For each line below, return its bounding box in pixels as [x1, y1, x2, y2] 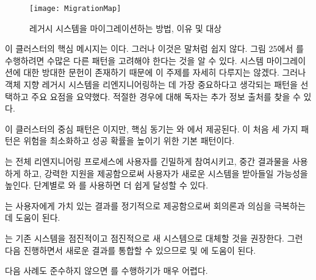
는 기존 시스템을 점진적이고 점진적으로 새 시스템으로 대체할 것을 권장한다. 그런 [5, 231, 303, 244]
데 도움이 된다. [5, 211, 60, 224]
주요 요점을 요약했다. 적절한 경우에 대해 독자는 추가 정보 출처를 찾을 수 [31, 90, 301, 102]
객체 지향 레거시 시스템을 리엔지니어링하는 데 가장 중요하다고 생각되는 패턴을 [5, 78, 298, 91]
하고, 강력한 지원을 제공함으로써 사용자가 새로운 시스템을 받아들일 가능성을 [23, 167, 308, 179]
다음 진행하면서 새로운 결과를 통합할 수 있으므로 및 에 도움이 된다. [5, 243, 256, 256]
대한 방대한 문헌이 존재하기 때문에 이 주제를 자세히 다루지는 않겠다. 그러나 [23, 66, 306, 79]
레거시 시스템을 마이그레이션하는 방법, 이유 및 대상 [29, 21, 222, 34]
